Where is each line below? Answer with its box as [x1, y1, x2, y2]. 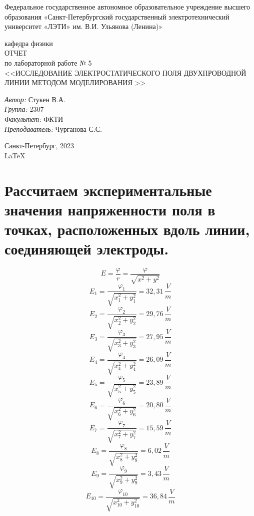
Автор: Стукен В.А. [4, 94, 65, 104]
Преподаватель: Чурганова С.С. [4, 123, 102, 134]
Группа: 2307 [4, 104, 44, 114]
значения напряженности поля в [4, 199, 215, 219]
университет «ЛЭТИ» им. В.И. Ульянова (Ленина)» [4, 21, 162, 32]
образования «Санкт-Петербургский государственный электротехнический [4, 11, 229, 22]
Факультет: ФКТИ [4, 113, 63, 124]
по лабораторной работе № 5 [4, 57, 92, 68]
